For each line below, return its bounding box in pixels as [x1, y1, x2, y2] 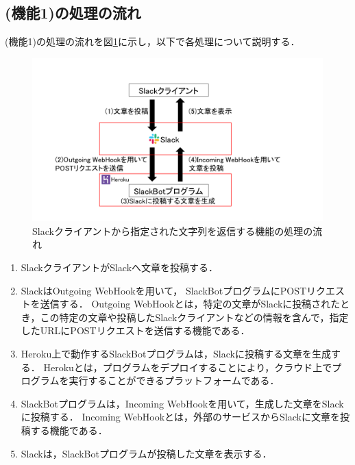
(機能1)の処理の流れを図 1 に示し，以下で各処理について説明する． [5, 34, 300, 49]
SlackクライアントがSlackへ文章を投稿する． [21, 260, 219, 275]
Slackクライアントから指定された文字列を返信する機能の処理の [32, 223, 313, 238]
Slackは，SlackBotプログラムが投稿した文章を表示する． [21, 446, 272, 460]
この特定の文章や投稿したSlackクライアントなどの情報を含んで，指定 [40, 310, 349, 324]
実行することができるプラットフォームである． [69, 373, 280, 388]
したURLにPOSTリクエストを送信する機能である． [21, 323, 250, 338]
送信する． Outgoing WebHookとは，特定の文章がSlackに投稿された [40, 297, 341, 311]
